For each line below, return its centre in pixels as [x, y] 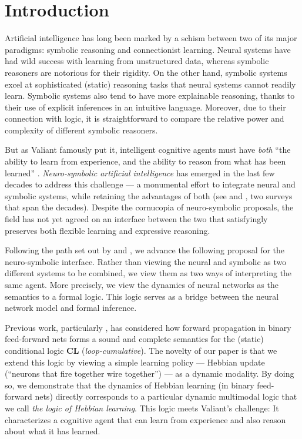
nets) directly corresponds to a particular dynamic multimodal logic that [166, 396]
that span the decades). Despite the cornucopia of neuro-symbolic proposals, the [149, 207]
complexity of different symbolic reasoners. [81, 130]
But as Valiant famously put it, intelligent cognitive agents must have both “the [148, 150]
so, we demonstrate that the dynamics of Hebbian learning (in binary [130, 385]
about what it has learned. [53, 431]
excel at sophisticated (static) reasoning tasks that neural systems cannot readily [150, 84]
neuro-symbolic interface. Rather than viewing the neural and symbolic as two [146, 261]
